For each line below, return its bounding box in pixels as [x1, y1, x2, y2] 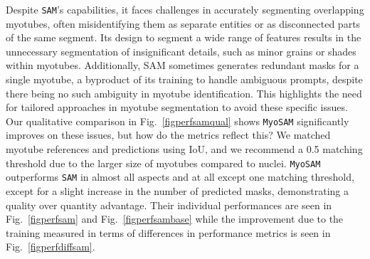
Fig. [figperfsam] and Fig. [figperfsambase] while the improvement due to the [6, 211, 344, 226]
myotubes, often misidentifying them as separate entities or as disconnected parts [6, 16, 361, 31]
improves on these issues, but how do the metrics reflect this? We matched [6, 127, 331, 142]
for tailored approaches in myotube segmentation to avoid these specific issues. [6, 100, 348, 115]
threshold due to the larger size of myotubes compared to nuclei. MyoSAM [6, 155, 321, 170]
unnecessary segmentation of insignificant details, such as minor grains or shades [6, 43, 356, 58]
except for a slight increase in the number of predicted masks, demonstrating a [6, 183, 349, 198]
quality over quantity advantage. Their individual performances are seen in [6, 197, 332, 212]
